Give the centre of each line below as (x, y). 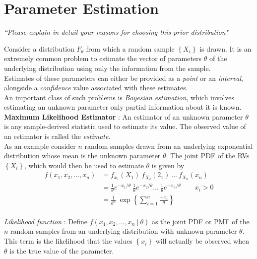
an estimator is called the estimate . (57, 136)
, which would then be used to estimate (84, 165)
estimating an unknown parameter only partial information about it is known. (123, 107)
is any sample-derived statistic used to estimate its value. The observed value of (125, 126)
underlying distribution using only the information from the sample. (107, 68)
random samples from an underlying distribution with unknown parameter (124, 231)
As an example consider (40, 146)
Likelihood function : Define (46, 221)
